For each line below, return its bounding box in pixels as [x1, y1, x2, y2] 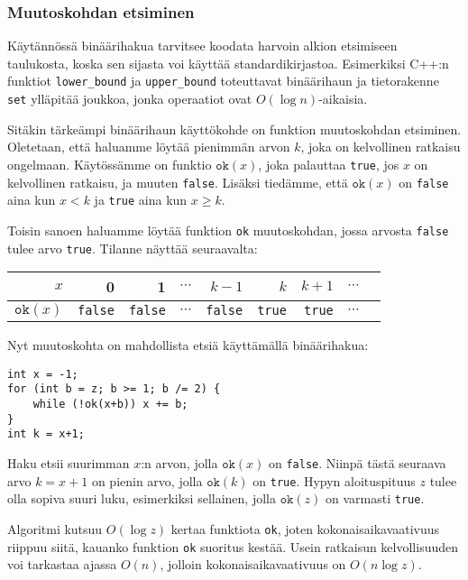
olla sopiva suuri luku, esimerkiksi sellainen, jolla [7, 489, 276, 508]
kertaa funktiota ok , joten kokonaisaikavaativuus [170, 520, 440, 539]
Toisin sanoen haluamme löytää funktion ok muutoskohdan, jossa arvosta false [7, 220, 449, 239]
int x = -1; [7, 367, 78, 381]
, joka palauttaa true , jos [258, 154, 399, 173]
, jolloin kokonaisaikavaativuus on [160, 555, 346, 574]
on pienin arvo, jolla [91, 471, 203, 490]
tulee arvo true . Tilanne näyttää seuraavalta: [7, 238, 258, 257]
